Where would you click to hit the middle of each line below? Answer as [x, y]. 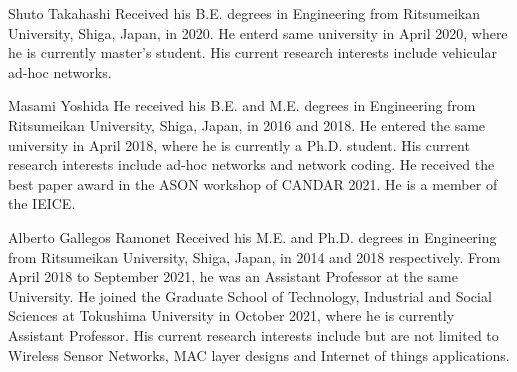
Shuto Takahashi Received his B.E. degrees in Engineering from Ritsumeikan [244, 13]
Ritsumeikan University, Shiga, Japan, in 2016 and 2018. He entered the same [247, 124]
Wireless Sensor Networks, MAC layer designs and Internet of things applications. [259, 354]
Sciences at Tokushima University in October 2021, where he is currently [231, 315]
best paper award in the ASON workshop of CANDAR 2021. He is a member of [253, 183]
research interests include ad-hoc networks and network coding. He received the [251, 164]
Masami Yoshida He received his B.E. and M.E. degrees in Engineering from [242, 105]
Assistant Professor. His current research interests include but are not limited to [253, 334]
